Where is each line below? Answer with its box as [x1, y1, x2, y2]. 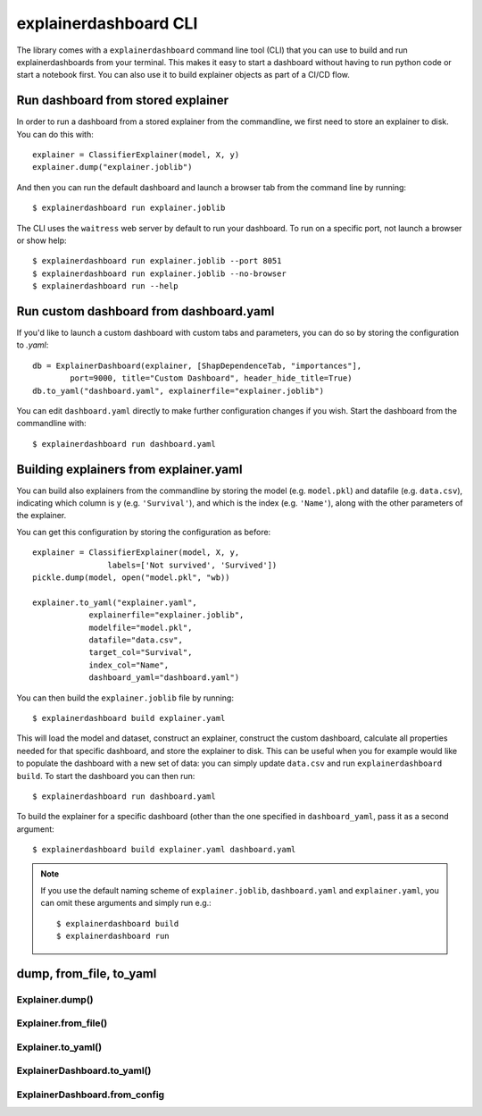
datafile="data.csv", [88, 634, 183, 645]
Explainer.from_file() [16, 1017, 108, 1029]
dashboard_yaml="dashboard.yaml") [88, 673, 240, 683]
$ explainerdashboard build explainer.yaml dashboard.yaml [32, 844, 296, 855]
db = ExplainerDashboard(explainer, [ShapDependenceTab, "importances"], [32, 360, 362, 371]
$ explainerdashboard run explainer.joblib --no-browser [32, 268, 287, 279]
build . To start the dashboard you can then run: [16, 770, 195, 781]
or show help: [16, 235, 67, 246]
